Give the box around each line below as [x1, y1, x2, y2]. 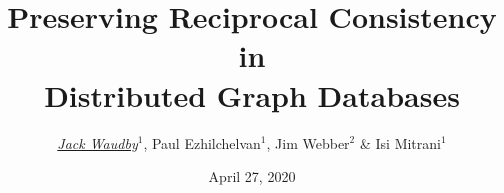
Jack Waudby [57, 132, 138, 153]
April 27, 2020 [208, 166, 296, 187]
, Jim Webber [266, 132, 350, 153]
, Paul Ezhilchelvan [143, 132, 261, 153]
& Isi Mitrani [359, 132, 441, 153]
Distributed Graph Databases [44, 74, 460, 115]
